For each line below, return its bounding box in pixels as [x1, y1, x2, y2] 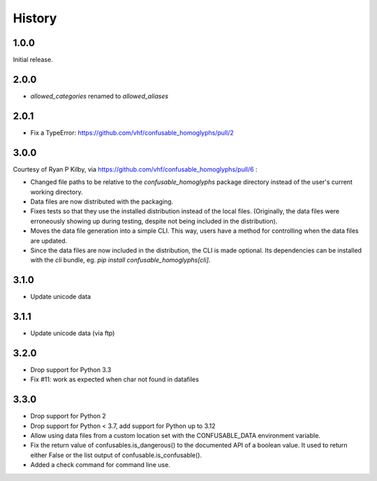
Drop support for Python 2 [30, 412, 106, 420]
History [13, 10, 57, 26]
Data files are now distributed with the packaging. [30, 197, 174, 206]
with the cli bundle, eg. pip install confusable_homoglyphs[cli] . [30, 256, 211, 264]
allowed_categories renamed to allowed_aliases [30, 91, 169, 100]
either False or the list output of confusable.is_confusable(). [30, 450, 202, 459]
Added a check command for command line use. [30, 461, 170, 469]
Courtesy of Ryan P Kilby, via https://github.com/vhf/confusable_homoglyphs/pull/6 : [13, 165, 258, 174]
